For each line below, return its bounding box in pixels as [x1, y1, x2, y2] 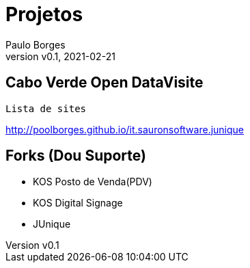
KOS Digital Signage [33, 197, 123, 209]
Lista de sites [5, 103, 87, 114]
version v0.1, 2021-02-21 [5, 50, 115, 62]
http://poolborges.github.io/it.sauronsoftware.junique [5, 123, 245, 135]
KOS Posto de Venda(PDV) [33, 176, 152, 188]
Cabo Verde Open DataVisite [5, 74, 204, 92]
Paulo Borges [5, 38, 66, 51]
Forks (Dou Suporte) [5, 147, 146, 165]
